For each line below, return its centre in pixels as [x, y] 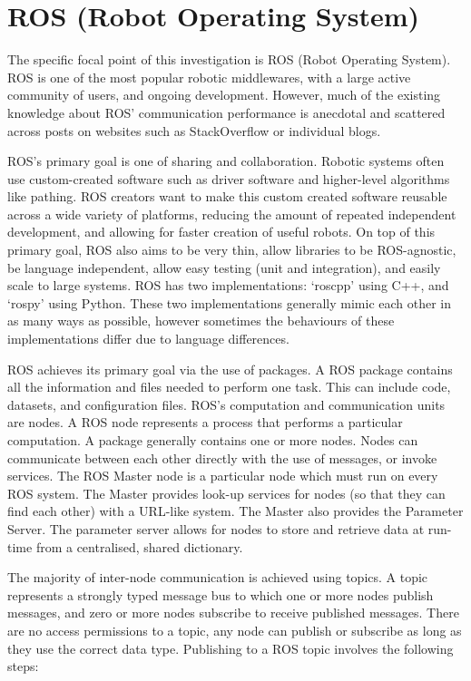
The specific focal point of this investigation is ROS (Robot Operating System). [229, 59]
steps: [23, 666]
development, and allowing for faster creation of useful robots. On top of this [221, 232]
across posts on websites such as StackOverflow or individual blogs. [194, 130]
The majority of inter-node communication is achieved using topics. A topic [218, 577]
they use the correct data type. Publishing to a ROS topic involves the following [231, 648]
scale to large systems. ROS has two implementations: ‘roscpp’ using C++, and [228, 285]
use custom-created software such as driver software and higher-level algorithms [229, 178]
